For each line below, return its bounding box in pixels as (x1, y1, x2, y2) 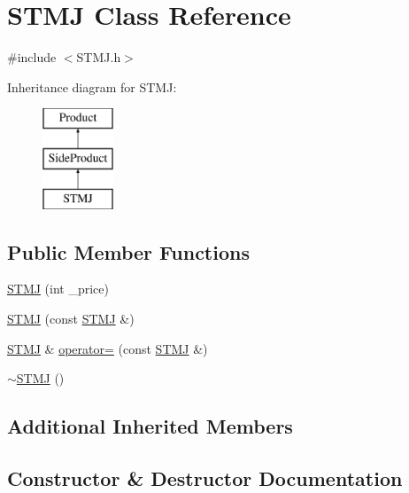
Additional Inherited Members (7, 412, 293, 440)
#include (7, 48, 57, 67)
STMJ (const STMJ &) (7, 309, 135, 328)
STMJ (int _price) (7, 279, 109, 298)
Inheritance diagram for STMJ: (7, 77, 177, 96)
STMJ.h (76, 48, 121, 67)
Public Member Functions (7, 238, 250, 265)
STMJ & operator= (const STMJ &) (7, 339, 208, 357)
